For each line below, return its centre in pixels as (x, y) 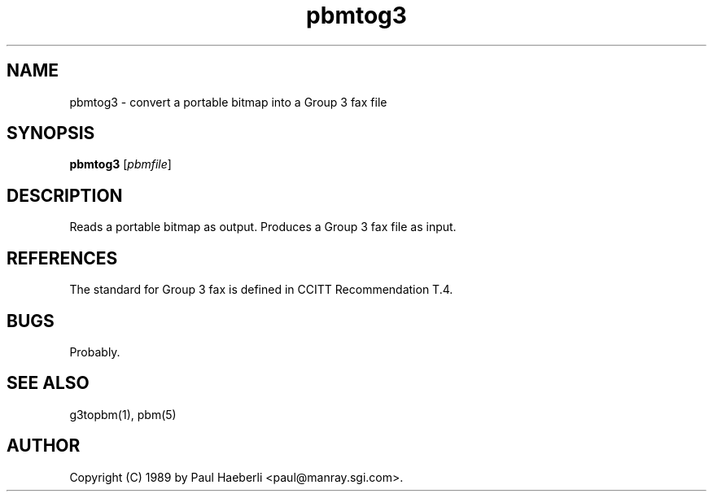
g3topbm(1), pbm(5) (123, 414)
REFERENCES (62, 258)
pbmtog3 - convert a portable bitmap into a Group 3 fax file (228, 102)
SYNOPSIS (51, 133)
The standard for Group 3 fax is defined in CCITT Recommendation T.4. (261, 290)
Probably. (95, 352)
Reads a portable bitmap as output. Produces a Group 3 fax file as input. (263, 227)
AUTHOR (44, 446)
